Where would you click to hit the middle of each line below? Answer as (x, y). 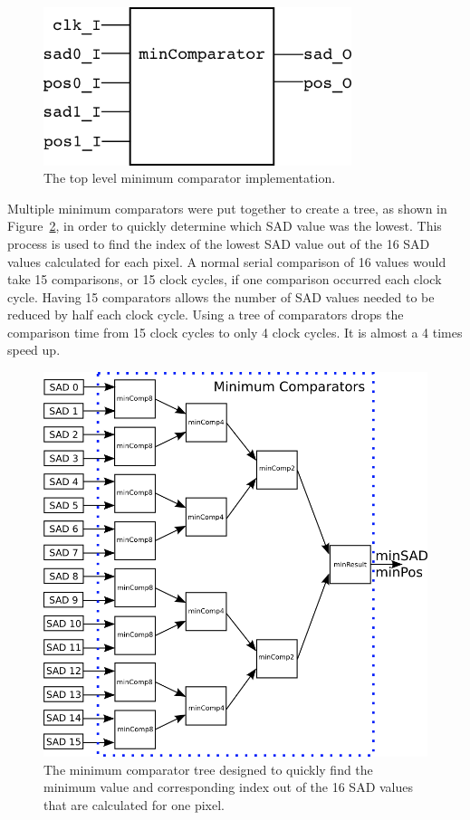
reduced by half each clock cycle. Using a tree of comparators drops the (206, 315)
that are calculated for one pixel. (134, 804)
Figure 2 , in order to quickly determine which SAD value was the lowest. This (225, 226)
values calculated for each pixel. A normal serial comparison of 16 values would (227, 261)
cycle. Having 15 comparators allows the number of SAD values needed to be (221, 296)
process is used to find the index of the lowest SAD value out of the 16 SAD (219, 243)
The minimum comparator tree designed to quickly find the (208, 769)
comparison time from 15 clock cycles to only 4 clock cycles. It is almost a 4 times (235, 332)
